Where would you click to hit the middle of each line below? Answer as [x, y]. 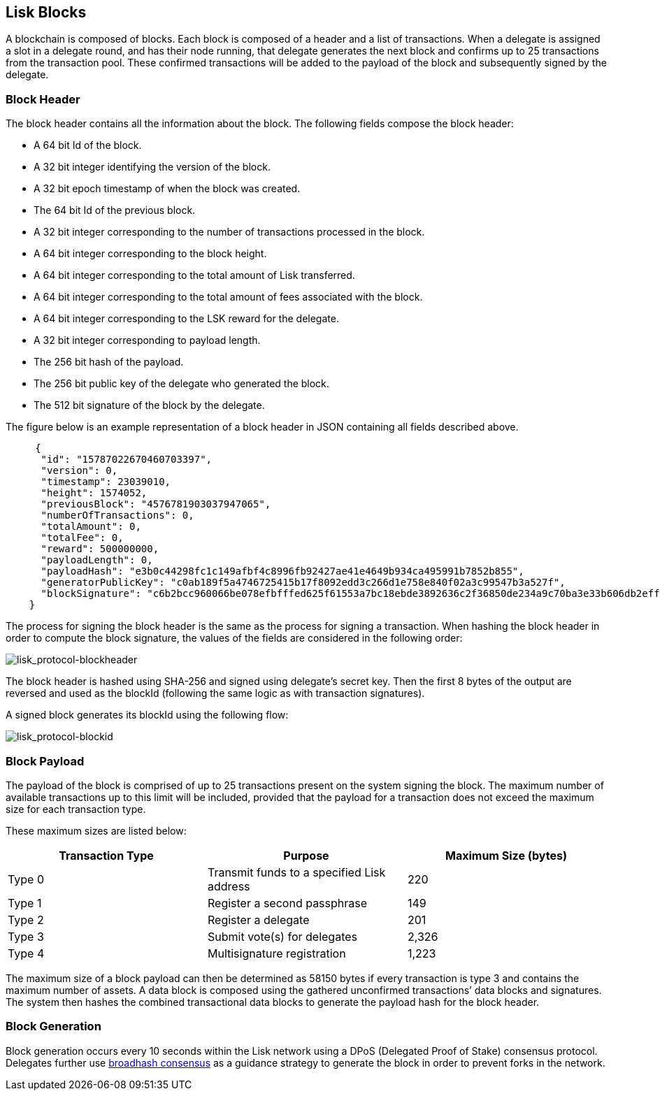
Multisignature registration [277, 953]
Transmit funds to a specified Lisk [296, 872]
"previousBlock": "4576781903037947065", [156, 504]
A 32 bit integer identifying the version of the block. [152, 167]
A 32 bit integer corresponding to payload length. [147, 340]
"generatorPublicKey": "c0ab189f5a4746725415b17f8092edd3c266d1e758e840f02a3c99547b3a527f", [303, 583]
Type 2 [26, 920]
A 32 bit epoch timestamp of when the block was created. [167, 189]
